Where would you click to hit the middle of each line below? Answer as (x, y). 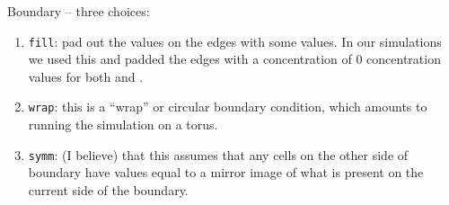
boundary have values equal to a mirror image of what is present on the (226, 172)
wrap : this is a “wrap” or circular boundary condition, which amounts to (228, 107)
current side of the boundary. (108, 189)
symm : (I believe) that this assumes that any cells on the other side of (218, 154)
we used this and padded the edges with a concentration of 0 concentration (234, 59)
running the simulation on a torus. (123, 125)
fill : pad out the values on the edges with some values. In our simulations (235, 41)
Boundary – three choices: (79, 11)
